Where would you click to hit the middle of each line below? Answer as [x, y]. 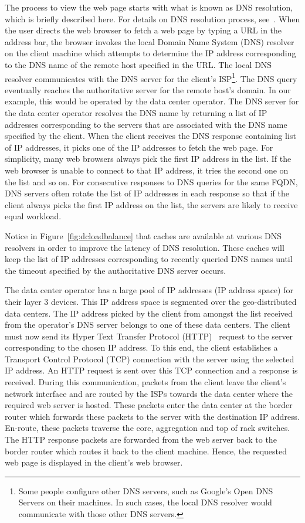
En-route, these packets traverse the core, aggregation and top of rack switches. [148, 428]
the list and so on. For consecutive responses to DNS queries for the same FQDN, [151, 181]
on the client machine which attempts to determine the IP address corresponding [150, 53]
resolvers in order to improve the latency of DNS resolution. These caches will [145, 247]
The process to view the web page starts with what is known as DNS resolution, [149, 7]
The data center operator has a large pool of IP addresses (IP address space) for [149, 290]
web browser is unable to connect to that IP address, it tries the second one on [147, 170]
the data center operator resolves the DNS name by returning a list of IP [136, 113]
